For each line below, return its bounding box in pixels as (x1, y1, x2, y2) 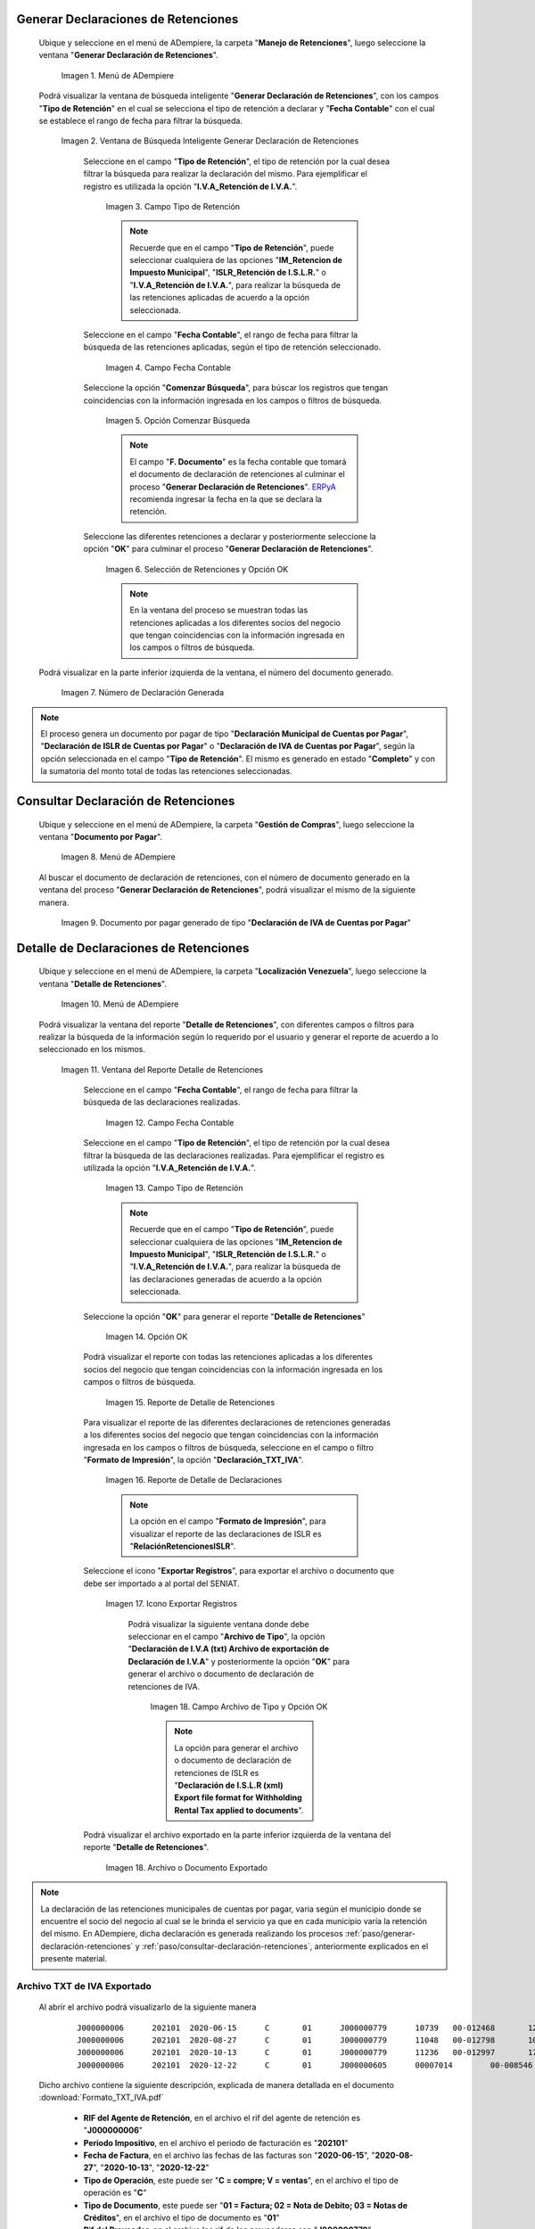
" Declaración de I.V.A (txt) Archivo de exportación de (128, 1643, 330, 1654)
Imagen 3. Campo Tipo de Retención (105, 201, 241, 211)
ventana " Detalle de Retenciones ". (38, 978, 167, 989)
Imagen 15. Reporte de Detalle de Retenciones (105, 1396, 276, 1408)
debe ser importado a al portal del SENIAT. (83, 1578, 240, 1589)
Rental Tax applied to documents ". (174, 1805, 304, 1815)
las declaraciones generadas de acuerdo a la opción (129, 1273, 323, 1284)
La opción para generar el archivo (174, 1742, 299, 1753)
